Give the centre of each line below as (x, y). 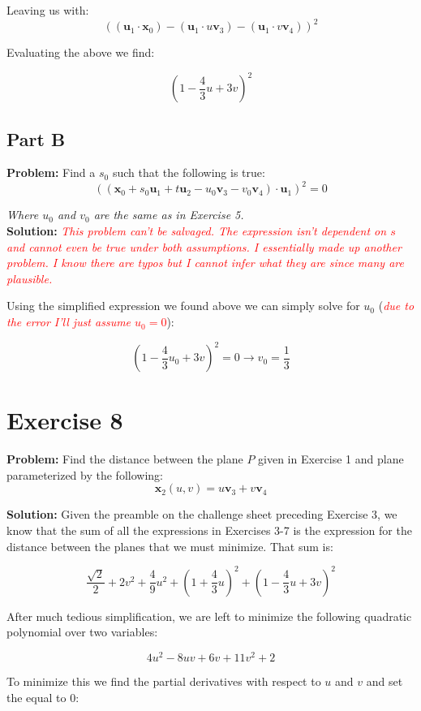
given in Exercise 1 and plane (331, 459)
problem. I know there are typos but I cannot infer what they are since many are (205, 263)
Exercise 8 (65, 420)
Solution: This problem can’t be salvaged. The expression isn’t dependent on (197, 231)
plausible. (30, 278)
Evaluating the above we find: (81, 52)
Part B (36, 138)
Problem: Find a (51, 172)
